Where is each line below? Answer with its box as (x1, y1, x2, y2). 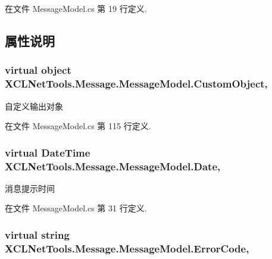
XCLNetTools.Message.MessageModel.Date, (5, 158, 221, 173)
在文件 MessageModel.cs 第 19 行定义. (5, 2, 147, 14)
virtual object (5, 63, 71, 77)
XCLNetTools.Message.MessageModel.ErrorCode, (5, 241, 249, 255)
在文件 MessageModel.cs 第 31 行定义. (5, 202, 147, 214)
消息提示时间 (5, 182, 55, 194)
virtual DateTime (5, 145, 90, 160)
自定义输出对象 (5, 99, 63, 112)
